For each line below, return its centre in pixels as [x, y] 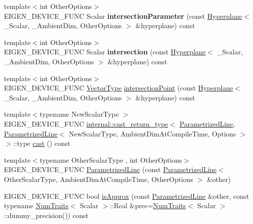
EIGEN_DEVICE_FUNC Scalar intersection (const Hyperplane [105, 52]
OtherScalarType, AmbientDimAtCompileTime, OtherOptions [99, 179]
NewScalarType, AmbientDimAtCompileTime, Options [152, 133]
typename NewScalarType [79, 114]
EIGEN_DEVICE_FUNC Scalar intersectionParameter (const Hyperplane [123, 16]
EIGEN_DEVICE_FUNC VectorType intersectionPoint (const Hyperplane [119, 88]
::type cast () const [42, 143]
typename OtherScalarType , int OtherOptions [111, 159]
